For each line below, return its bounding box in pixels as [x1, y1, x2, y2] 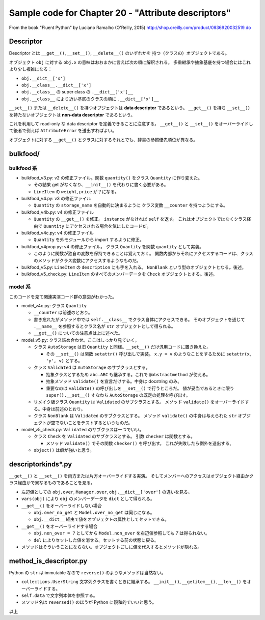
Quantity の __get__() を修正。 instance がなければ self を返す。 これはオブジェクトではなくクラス [33, 216, 247, 222]
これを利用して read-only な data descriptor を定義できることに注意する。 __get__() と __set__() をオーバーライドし [9, 120, 254, 126]
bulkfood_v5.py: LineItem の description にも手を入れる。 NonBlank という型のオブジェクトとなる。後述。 [21, 264, 246, 270]
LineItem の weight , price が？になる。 [33, 188, 119, 194]
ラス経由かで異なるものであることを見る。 [9, 480, 95, 486]
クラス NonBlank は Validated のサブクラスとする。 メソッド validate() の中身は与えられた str [33, 413, 237, 419]
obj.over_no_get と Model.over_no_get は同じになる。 [33, 509, 155, 515]
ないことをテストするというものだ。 [59, 419, 132, 425]
